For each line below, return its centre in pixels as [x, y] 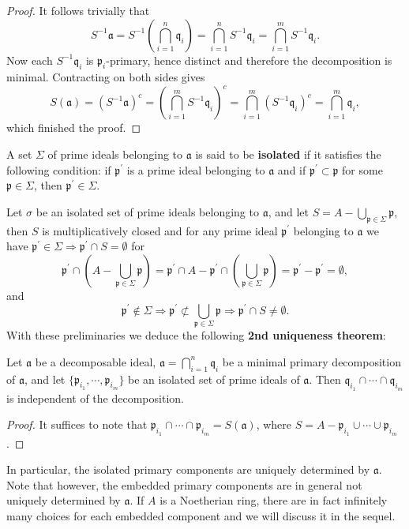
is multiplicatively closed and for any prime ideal [160, 230]
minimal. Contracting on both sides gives [106, 77]
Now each [30, 60]
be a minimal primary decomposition [311, 361]
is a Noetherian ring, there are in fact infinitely [274, 500]
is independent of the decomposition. [95, 398]
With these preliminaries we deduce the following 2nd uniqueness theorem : [196, 335]
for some [362, 169]
